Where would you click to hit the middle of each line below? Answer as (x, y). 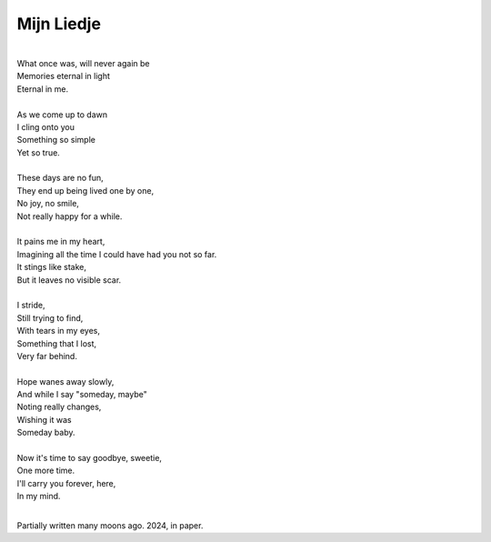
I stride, (31, 306)
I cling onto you (45, 126)
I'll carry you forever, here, (66, 483)
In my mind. (39, 497)
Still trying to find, (50, 317)
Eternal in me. (43, 89)
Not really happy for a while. (70, 216)
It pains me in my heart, (61, 242)
